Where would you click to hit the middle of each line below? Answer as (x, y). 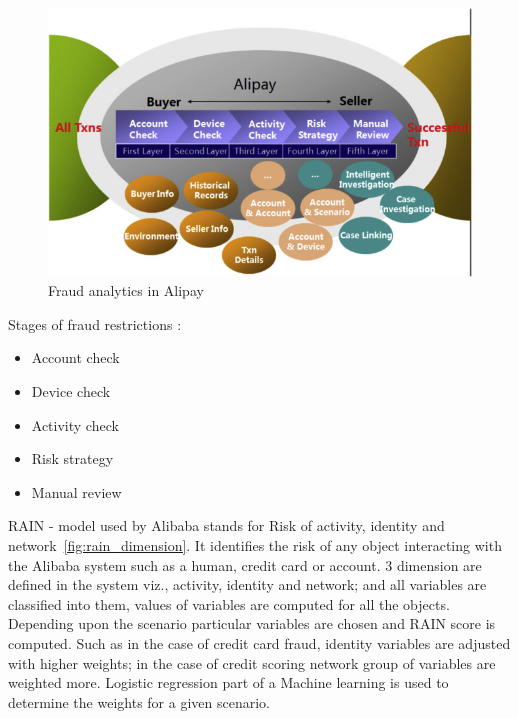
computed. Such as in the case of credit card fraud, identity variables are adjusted (259, 642)
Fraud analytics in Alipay (126, 290)
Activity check (75, 424)
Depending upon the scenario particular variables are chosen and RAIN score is (252, 623)
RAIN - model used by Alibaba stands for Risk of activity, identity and (226, 525)
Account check (75, 357)
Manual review (76, 491)
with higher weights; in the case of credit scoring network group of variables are (252, 662)
